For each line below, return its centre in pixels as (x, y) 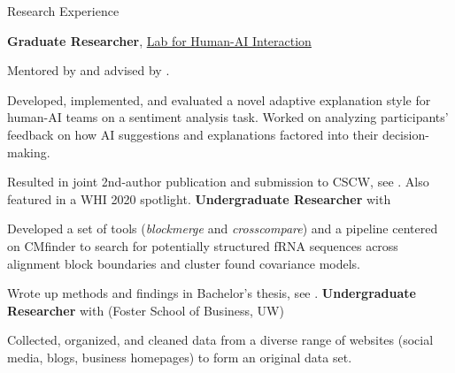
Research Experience (63, 11)
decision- (405, 134)
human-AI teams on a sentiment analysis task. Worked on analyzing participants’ (228, 117)
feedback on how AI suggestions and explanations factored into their (193, 134)
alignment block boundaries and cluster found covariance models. (184, 263)
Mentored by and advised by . (89, 70)
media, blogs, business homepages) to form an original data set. (180, 357)
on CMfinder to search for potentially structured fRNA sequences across (203, 245)
